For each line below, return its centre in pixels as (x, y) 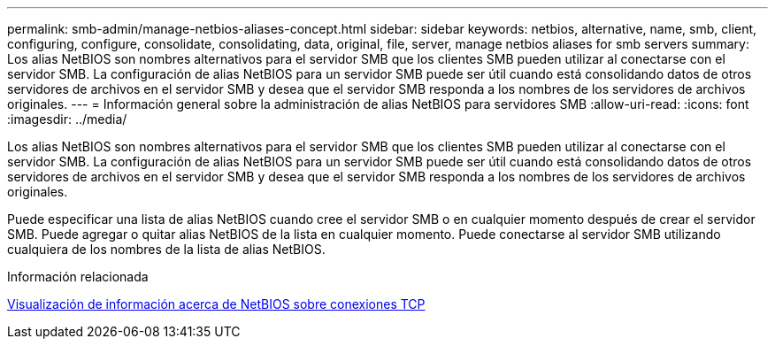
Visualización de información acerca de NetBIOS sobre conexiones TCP (216, 304)
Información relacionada (78, 277)
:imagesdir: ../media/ (67, 119)
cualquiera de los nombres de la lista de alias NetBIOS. (166, 249)
